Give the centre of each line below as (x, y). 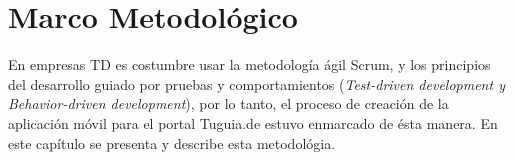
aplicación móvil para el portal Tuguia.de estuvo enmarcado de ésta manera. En (253, 122)
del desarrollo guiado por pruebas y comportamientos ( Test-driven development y (256, 83)
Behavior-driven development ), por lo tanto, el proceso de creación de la (228, 103)
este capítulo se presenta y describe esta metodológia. (172, 142)
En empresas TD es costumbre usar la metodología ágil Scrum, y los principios (249, 64)
